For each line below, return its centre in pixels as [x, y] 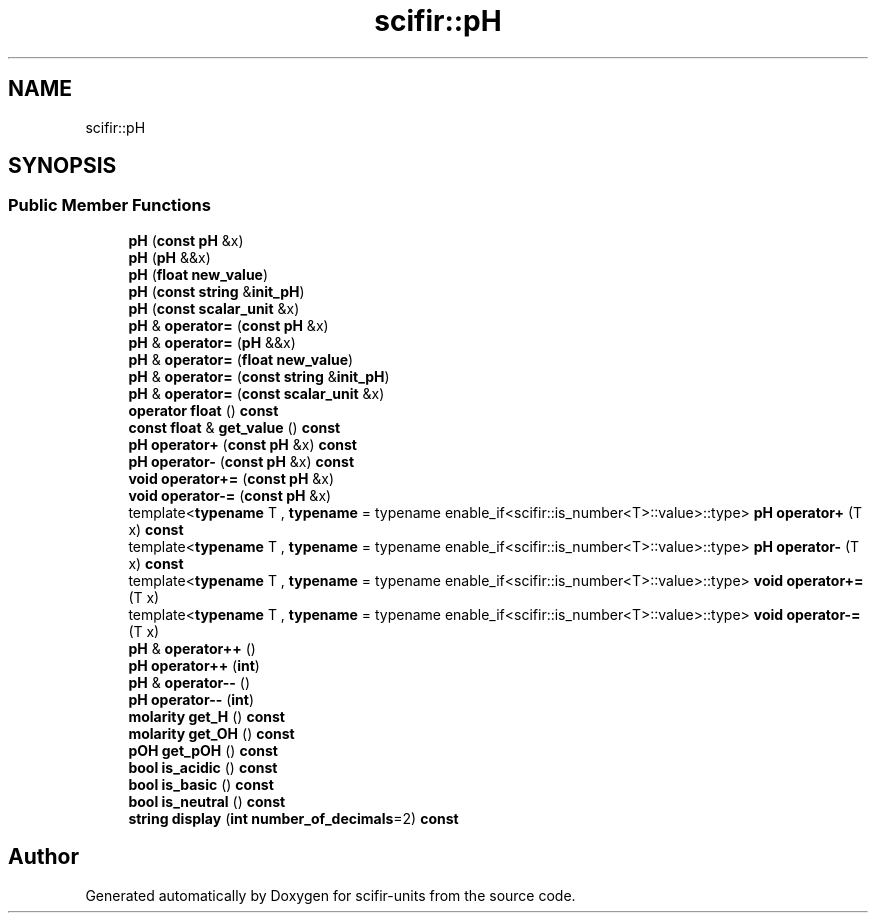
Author [43, 857]
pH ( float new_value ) [198, 274]
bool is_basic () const [201, 784]
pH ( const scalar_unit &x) [214, 308]
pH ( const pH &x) [186, 240]
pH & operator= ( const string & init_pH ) [259, 376]
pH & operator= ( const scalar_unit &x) [256, 393]
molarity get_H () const [206, 716]
